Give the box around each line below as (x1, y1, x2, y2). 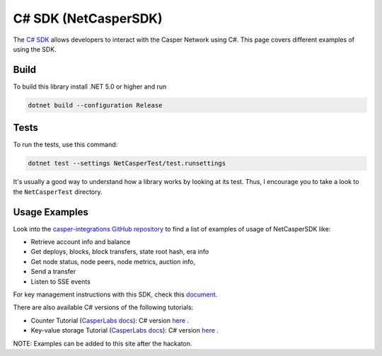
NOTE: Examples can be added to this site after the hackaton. (13, 339, 192, 348)
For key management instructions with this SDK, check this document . (13, 290, 218, 299)
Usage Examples (13, 206, 88, 218)
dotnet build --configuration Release (28, 101, 163, 109)
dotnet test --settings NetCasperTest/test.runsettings (28, 159, 226, 168)
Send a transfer (30, 268, 76, 276)
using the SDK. (13, 45, 57, 53)
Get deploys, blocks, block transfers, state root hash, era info (30, 248, 209, 256)
